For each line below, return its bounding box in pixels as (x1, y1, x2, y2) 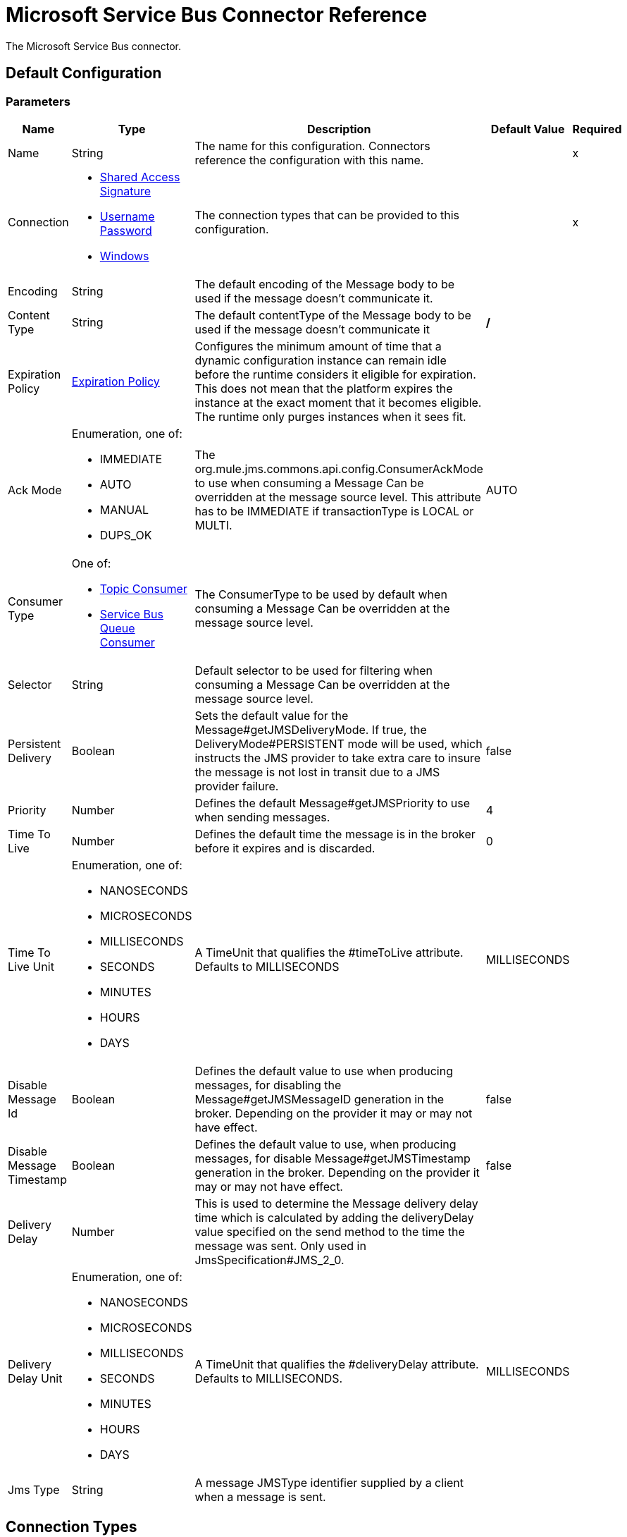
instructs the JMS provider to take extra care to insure (194, 750, 481, 765)
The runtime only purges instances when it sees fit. (194, 409, 466, 424)
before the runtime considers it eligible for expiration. (194, 367, 476, 381)
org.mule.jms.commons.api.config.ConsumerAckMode (194, 461, 483, 476)
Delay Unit (8, 1371, 63, 1385)
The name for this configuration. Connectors (194, 138, 430, 153)
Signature (99, 183, 151, 198)
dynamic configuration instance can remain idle (194, 353, 447, 367)
